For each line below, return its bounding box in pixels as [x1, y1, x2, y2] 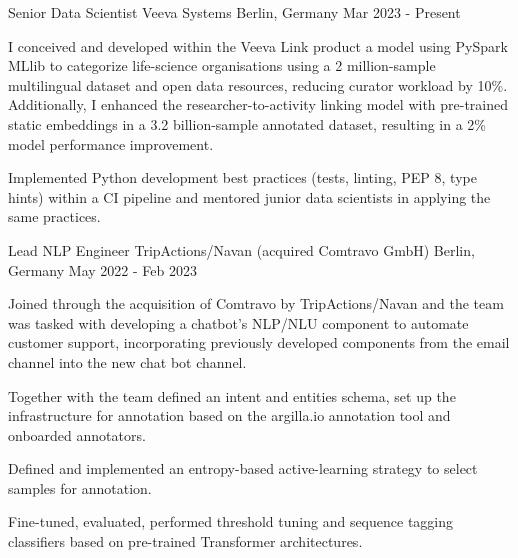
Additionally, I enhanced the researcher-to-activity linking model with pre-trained [8, 94, 509, 115]
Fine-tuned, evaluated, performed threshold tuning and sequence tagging [8, 511, 454, 532]
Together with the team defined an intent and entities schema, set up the [8, 385, 456, 406]
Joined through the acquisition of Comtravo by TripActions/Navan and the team [8, 293, 504, 314]
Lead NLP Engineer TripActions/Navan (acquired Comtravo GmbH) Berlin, [8, 239, 475, 260]
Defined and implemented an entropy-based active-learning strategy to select [8, 458, 478, 479]
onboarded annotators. [8, 424, 146, 445]
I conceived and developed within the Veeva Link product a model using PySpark [8, 35, 508, 56]
